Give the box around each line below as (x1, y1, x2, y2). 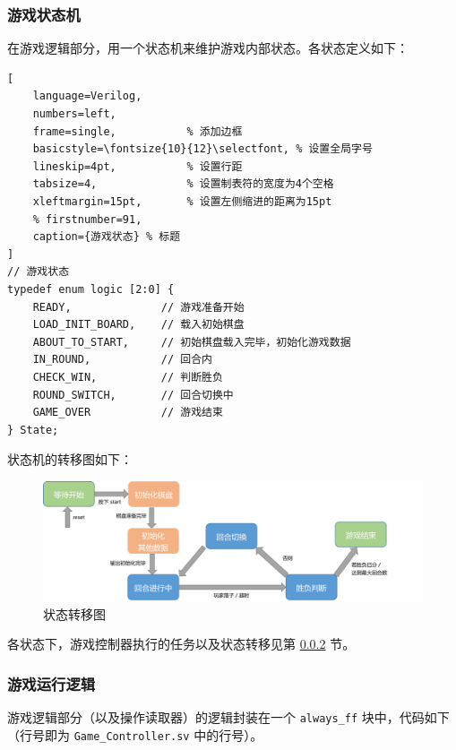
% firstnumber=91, (32, 212, 142, 226)
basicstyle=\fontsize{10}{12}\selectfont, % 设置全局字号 (32, 142, 373, 156)
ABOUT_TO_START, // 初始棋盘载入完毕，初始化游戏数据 (32, 335, 351, 349)
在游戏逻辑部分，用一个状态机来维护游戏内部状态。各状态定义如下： (7, 39, 409, 57)
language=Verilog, (32, 90, 142, 103)
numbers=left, (32, 108, 116, 120)
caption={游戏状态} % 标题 (32, 230, 181, 244)
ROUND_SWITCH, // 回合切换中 (32, 388, 234, 401)
